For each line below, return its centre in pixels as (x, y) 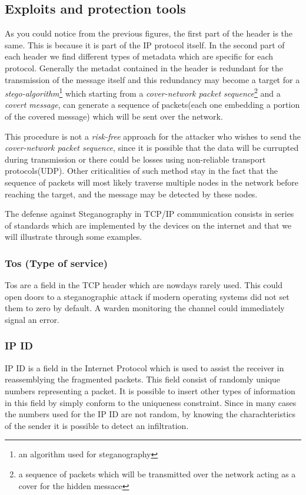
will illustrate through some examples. (74, 237)
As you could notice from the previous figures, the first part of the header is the (149, 33)
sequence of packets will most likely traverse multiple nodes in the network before (152, 182)
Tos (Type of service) (56, 263)
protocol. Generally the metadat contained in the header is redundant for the (144, 67)
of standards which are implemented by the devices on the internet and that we (148, 225)
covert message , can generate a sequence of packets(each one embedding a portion (152, 105)
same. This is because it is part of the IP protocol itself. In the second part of (145, 44)
